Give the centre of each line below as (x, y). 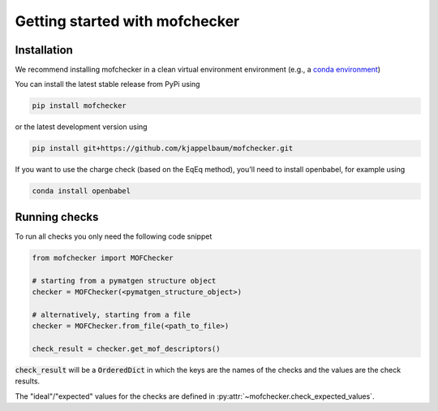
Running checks (57, 216)
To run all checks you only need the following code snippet (114, 236)
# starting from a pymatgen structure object (124, 281)
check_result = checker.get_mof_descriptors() (126, 348)
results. (28, 381)
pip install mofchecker (79, 106)
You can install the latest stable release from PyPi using (107, 84)
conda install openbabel (82, 191)
